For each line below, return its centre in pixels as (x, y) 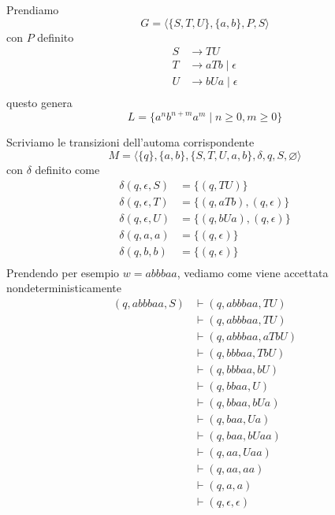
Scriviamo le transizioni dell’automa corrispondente (130, 142)
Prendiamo (33, 9)
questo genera (39, 103)
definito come (67, 169)
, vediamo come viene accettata (253, 272)
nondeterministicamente (64, 288)
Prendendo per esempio (63, 272)
